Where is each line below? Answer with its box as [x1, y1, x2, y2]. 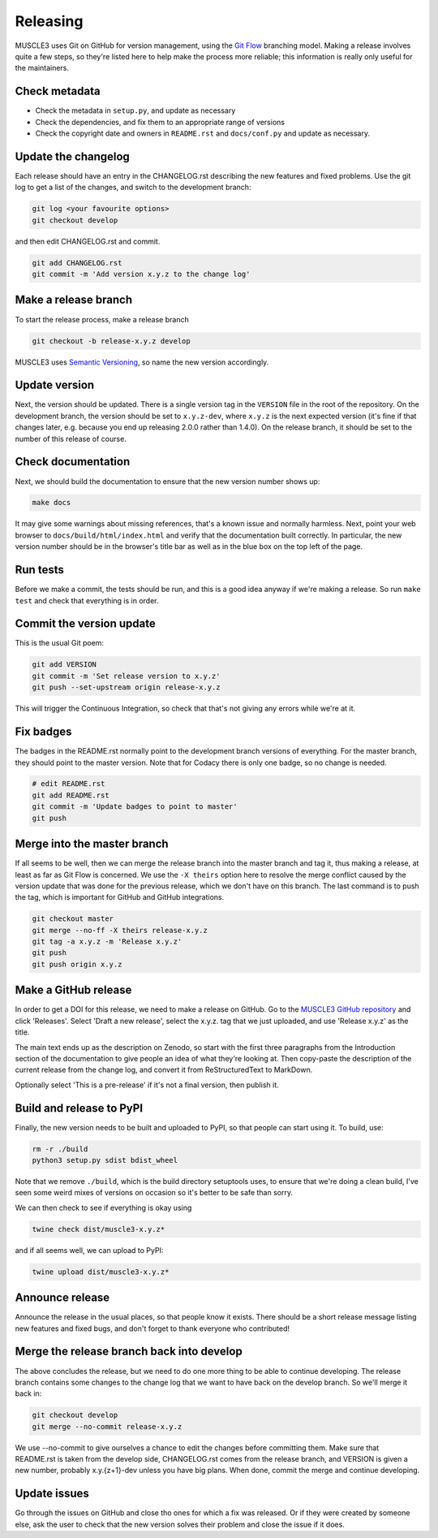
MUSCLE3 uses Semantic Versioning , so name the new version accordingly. [15, 357, 269, 367]
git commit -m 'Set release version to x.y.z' [32, 671, 221, 680]
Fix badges [15, 725, 72, 739]
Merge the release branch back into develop [15, 1345, 243, 1359]
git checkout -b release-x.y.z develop [32, 336, 191, 345]
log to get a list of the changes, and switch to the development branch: [15, 183, 251, 192]
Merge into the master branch [15, 837, 170, 851]
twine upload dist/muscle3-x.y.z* [32, 1267, 170, 1277]
